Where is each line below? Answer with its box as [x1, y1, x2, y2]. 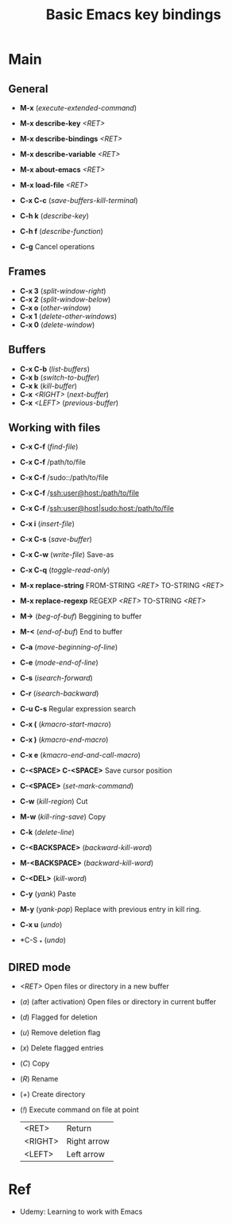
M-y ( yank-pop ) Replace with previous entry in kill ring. [19, 905, 202, 914]
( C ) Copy [19, 1058, 50, 1068]
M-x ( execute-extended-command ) [19, 103, 137, 112]
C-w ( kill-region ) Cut [19, 797, 88, 806]
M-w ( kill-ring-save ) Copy [19, 812, 106, 821]
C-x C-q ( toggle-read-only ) [19, 565, 110, 575]
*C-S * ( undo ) [19, 935, 66, 947]
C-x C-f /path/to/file [19, 458, 86, 467]
